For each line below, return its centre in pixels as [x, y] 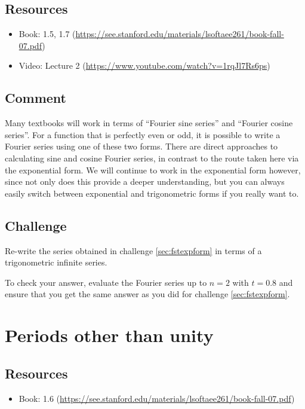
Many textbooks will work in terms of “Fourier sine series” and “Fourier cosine [149, 123]
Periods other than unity [109, 335]
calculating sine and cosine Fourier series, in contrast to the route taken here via [152, 158]
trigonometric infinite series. [56, 262]
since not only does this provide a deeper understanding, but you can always [145, 181]
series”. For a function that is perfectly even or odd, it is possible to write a [143, 134]
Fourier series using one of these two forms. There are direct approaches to [141, 146]
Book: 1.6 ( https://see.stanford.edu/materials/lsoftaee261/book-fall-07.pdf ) [157, 398]
